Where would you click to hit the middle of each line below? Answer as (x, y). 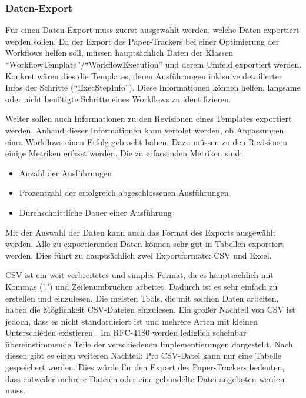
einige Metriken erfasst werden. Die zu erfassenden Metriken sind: (124, 153)
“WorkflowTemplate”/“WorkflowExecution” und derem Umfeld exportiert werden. (154, 64)
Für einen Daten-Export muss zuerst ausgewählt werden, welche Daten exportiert (152, 30)
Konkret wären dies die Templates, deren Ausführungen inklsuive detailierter (144, 76)
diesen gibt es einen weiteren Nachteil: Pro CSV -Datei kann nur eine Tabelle (143, 355)
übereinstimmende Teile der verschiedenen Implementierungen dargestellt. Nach (149, 344)
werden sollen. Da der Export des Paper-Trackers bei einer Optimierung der (142, 41)
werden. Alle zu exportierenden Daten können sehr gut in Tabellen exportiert (145, 244)
